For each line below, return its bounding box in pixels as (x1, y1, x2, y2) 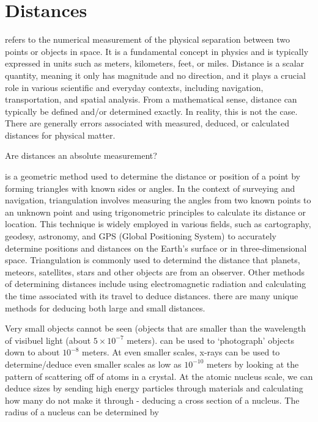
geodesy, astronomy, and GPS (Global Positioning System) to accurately (5, 230, 276, 242)
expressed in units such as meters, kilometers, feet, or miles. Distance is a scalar (5, 57, 305, 70)
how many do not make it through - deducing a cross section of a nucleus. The (5, 393, 300, 406)
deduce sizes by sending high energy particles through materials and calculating (5, 382, 303, 395)
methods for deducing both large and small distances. (5, 301, 205, 314)
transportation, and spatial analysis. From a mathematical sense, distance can (5, 93, 297, 106)
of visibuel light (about (5, 333, 91, 346)
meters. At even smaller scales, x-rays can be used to (82, 346, 280, 358)
